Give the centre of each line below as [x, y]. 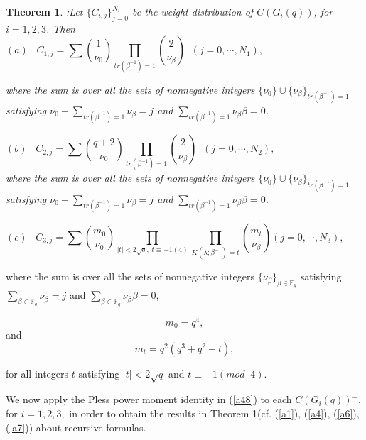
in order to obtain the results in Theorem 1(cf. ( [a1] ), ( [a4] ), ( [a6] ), [214, 413]
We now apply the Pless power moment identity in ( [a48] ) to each [149, 399]
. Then [60, 28]
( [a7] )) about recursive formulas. [76, 427]
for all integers [37, 373]
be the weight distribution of [193, 11]
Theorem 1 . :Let [44, 11]
